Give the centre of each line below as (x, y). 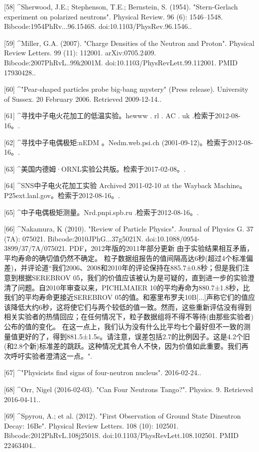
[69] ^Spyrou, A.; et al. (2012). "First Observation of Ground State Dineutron (123, 416)
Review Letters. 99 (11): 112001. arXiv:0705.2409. (80, 53)
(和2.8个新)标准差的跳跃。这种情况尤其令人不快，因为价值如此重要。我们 (123, 346)
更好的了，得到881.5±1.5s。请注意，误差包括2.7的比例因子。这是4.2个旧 (134, 336)
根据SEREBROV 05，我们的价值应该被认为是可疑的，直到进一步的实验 (132, 278)
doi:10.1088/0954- (173, 238)
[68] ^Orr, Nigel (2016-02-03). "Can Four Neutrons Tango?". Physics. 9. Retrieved (129, 389)
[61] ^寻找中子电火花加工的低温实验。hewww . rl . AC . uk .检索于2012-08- (122, 115)
